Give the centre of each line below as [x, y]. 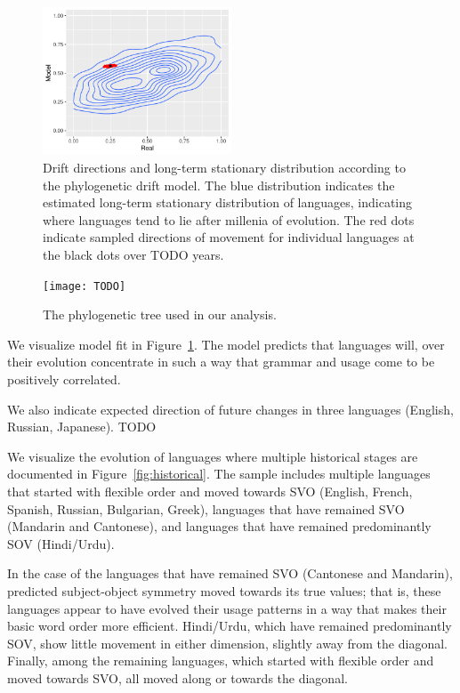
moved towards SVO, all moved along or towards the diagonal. [178, 677]
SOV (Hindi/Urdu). [61, 543]
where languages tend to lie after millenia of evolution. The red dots [229, 219]
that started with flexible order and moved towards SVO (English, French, [210, 491]
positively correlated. [64, 379]
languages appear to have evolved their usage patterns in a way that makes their [227, 608]
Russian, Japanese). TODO [82, 427]
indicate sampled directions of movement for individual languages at [229, 237]
